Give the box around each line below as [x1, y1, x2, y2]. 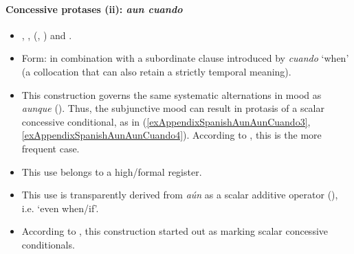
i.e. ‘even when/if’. [21, 200, 99, 215]
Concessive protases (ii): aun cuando [5, 1, 183, 16]
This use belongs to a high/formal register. [21, 164, 202, 178]
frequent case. [21, 141, 80, 155]
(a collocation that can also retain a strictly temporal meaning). [21, 64, 291, 78]
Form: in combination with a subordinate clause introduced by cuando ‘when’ [21, 51, 349, 65]
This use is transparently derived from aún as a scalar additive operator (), [21, 187, 338, 202]
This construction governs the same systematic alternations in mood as [21, 87, 322, 102]
